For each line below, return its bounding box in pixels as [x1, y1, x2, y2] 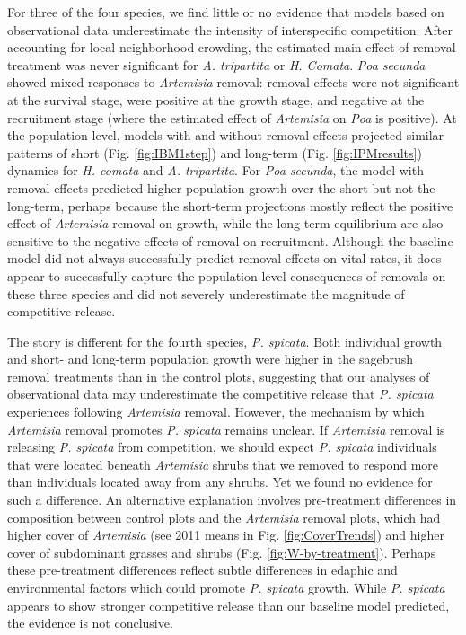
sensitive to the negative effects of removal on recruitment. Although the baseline [7, 231, 453, 250]
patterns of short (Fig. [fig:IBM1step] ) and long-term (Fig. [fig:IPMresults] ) [7, 143, 422, 162]
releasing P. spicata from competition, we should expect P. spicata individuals [7, 437, 437, 456]
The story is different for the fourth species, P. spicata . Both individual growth [7, 331, 443, 350]
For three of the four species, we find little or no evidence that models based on [7, 3, 444, 21]
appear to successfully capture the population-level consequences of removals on [7, 266, 446, 285]
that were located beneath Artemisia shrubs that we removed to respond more [7, 454, 439, 473]
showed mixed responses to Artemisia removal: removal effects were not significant [7, 73, 460, 92]
